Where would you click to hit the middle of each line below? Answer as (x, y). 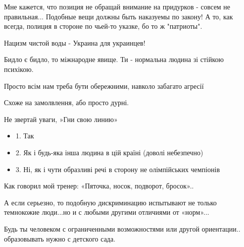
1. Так (25, 136)
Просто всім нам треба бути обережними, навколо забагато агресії (104, 86)
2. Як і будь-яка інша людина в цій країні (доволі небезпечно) (109, 152)
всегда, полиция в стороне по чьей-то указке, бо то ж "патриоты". (103, 26)
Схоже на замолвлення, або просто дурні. (67, 102)
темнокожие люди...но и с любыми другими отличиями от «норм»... (107, 212)
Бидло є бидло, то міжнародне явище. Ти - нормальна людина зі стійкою (114, 59)
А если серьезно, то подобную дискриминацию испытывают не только (110, 202)
